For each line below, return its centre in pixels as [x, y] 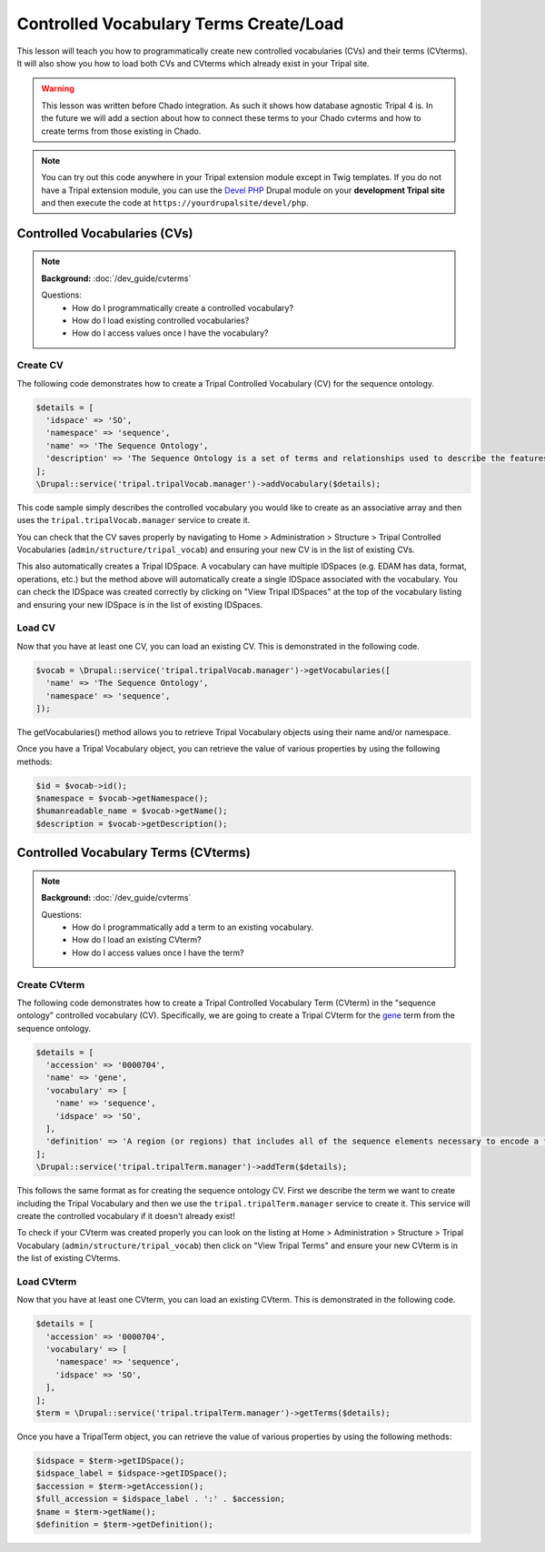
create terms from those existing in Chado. [121, 131]
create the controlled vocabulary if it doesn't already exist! [126, 1215]
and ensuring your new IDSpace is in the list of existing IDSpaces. [140, 604]
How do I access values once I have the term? [158, 952]
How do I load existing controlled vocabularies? [161, 321]
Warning [58, 89]
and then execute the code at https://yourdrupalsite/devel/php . [175, 203]
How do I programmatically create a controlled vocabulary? [183, 307]
